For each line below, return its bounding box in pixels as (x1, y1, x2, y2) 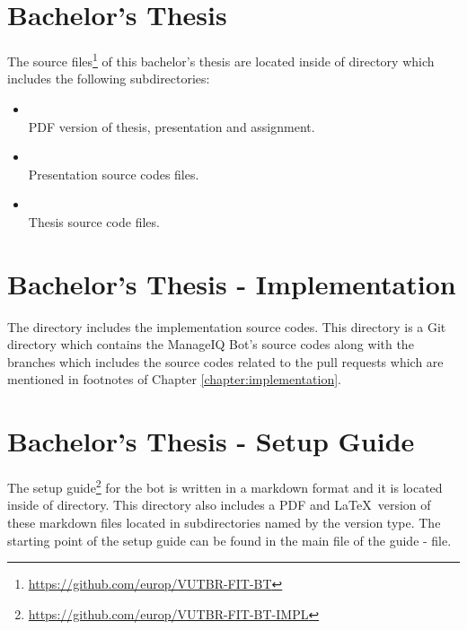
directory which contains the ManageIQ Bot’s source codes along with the (7, 335, 414, 354)
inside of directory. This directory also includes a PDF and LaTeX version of (7, 495, 431, 514)
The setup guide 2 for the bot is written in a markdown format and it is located (7, 476, 443, 496)
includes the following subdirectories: (7, 69, 210, 88)
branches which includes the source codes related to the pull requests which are (7, 352, 444, 371)
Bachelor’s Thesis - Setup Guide (7, 423, 415, 459)
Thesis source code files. (28, 212, 160, 231)
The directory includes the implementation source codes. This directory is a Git (7, 317, 446, 336)
